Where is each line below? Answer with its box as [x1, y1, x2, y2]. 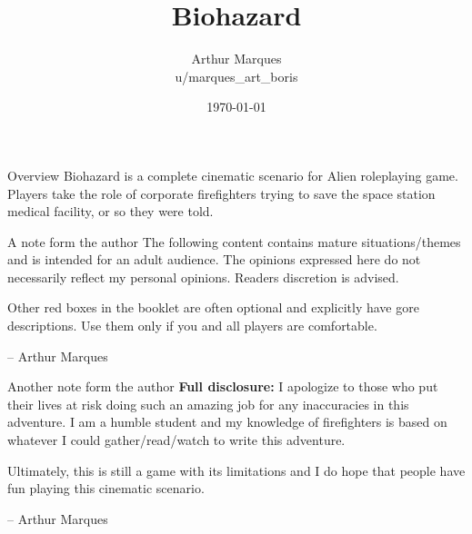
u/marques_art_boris [175, 66, 298, 85]
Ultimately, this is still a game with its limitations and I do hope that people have [7, 460, 466, 480]
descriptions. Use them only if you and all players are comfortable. [7, 316, 377, 335]
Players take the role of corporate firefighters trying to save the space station [7, 183, 436, 203]
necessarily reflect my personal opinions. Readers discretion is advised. [7, 267, 399, 286]
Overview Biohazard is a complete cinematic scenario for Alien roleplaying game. [7, 165, 458, 184]
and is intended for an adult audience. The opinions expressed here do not [7, 250, 421, 269]
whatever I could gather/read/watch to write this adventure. [7, 430, 346, 450]
